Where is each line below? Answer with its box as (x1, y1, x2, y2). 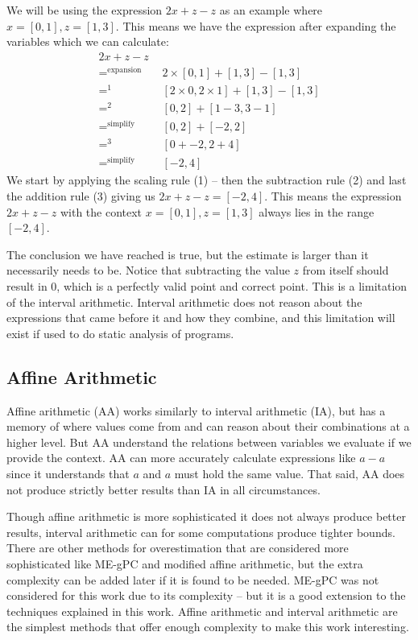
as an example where (219, 2, 323, 18)
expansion (107, 65, 142, 74)
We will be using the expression (6, 2, 163, 18)
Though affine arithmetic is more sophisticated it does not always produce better (6, 508, 406, 525)
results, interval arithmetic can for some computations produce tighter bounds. (6, 523, 395, 540)
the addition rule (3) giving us (6, 188, 155, 204)
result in (6, 278, 48, 295)
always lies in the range (259, 203, 375, 220)
